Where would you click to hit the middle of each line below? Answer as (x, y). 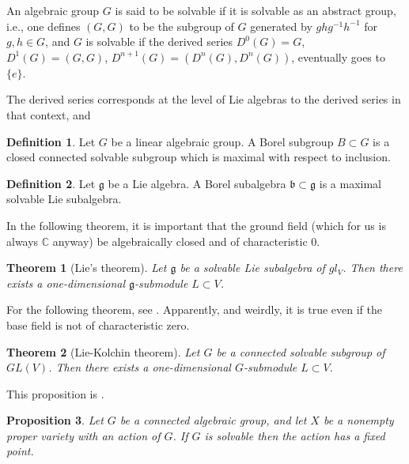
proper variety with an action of (83, 435)
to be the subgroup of (182, 26)
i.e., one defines (44, 26)
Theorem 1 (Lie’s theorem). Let (87, 268)
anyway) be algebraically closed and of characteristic (180, 241)
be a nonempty (358, 420)
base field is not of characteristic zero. (98, 324)
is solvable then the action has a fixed (295, 435)
